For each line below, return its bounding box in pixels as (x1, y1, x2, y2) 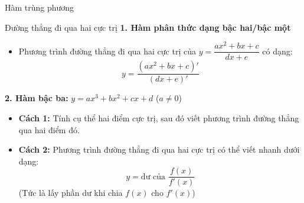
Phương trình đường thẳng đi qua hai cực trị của (18, 44, 196, 57)
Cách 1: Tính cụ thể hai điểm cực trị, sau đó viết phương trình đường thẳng (18, 111, 299, 124)
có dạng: (262, 44, 293, 57)
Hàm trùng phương (5, 1, 74, 13)
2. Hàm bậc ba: (5, 92, 68, 104)
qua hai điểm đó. (18, 123, 80, 136)
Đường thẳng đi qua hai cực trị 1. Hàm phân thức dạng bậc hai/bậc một (5, 21, 291, 33)
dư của (140, 172, 166, 181)
